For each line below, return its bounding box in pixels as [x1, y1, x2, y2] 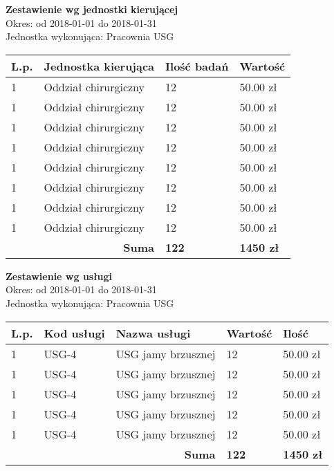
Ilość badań [165, 57, 229, 74]
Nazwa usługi [115, 324, 191, 341]
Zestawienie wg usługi [6, 268, 113, 283]
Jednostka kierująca [44, 57, 155, 74]
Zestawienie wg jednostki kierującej [6, 2, 178, 16]
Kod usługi [44, 324, 105, 341]
